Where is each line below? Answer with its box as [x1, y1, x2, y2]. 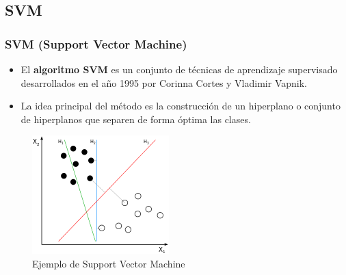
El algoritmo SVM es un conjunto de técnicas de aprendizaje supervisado [21, 62, 338, 76]
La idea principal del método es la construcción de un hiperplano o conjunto [21, 99, 341, 113]
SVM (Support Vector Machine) [5, 35, 187, 52]
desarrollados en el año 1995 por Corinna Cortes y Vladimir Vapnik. [21, 75, 307, 90]
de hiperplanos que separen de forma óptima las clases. [21, 112, 251, 126]
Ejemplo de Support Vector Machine [32, 256, 185, 270]
